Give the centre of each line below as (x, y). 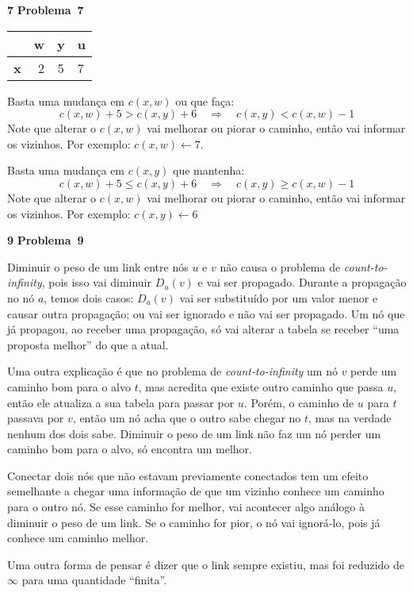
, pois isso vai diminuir (96, 282)
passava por (36, 418)
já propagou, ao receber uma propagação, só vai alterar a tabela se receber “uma (203, 329)
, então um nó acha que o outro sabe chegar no (187, 418)
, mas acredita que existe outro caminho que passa (261, 386)
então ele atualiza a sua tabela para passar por (121, 402)
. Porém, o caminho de (299, 402)
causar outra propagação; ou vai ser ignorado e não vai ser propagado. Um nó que (206, 313)
